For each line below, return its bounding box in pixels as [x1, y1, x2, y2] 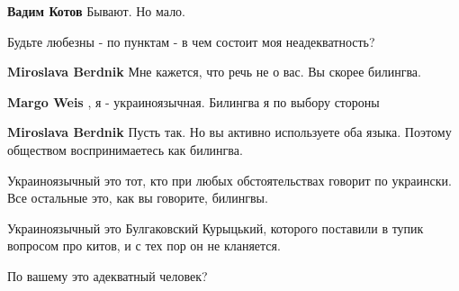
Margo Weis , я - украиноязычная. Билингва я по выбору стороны [7, 92, 380, 111]
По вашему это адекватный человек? [7, 266, 208, 285]
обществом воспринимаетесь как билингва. [7, 140, 243, 159]
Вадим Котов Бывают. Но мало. [7, 2, 186, 20]
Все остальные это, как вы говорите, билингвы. [7, 188, 268, 207]
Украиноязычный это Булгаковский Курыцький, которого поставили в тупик [7, 218, 424, 237]
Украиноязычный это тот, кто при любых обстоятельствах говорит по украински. [7, 170, 452, 189]
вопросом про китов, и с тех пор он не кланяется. [7, 236, 281, 255]
